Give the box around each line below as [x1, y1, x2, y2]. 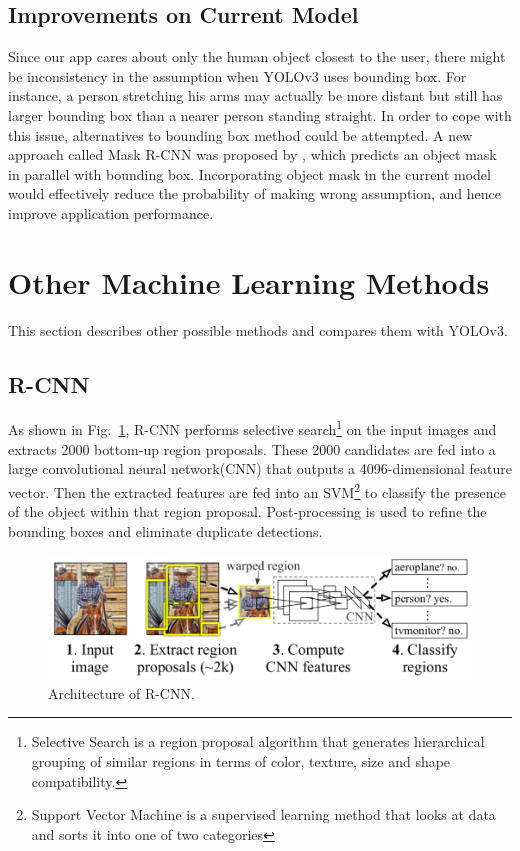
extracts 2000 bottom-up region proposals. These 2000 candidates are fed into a [8, 438, 496, 459]
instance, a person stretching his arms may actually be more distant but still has [8, 85, 503, 106]
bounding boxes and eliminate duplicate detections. [8, 520, 323, 541]
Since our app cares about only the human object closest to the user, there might [8, 46, 506, 67]
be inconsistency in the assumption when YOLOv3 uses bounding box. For [8, 65, 467, 86]
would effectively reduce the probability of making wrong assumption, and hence [8, 183, 502, 204]
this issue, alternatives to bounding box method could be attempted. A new [8, 124, 473, 145]
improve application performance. [8, 202, 214, 223]
